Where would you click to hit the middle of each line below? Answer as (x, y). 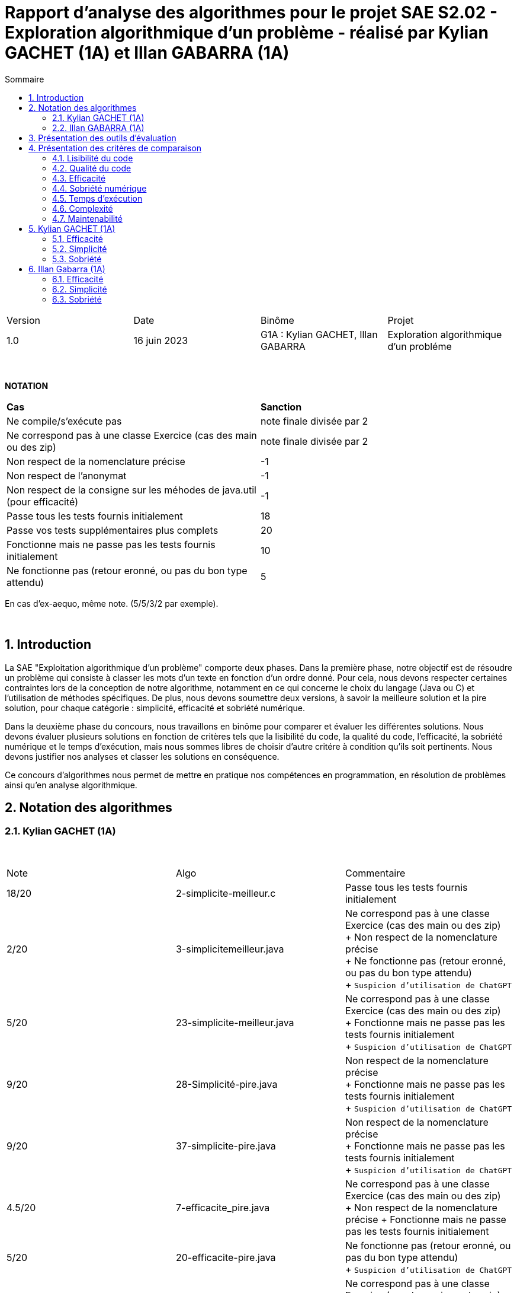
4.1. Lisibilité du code (93, 158)
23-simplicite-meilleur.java (235, 1022)
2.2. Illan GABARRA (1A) (98, 128)
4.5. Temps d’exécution (97, 198)
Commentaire (375, 873)
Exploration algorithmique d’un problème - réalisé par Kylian (247, 33)
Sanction (281, 407)
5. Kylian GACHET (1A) (72, 228)
